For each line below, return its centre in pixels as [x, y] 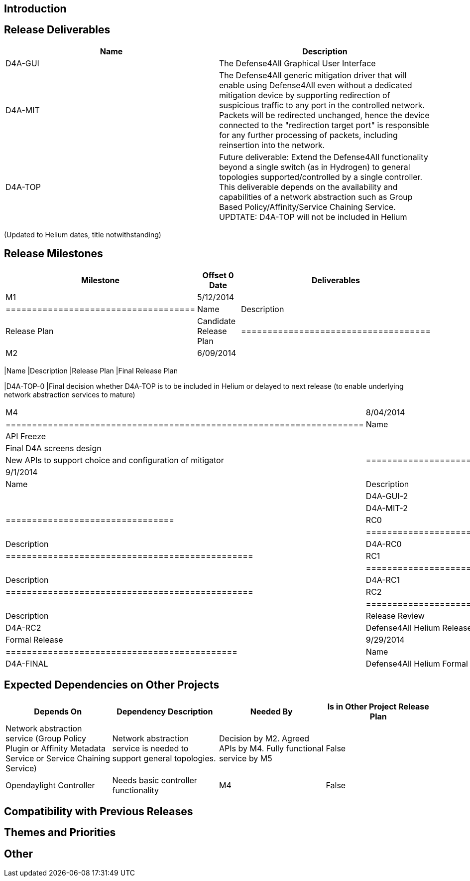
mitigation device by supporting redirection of [305, 95]
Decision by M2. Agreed [264, 738]
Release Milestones [54, 254]
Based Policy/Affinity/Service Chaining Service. [307, 207]
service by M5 [246, 758]
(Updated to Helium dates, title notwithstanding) [83, 234]
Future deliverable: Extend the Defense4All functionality [324, 157]
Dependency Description [165, 711]
